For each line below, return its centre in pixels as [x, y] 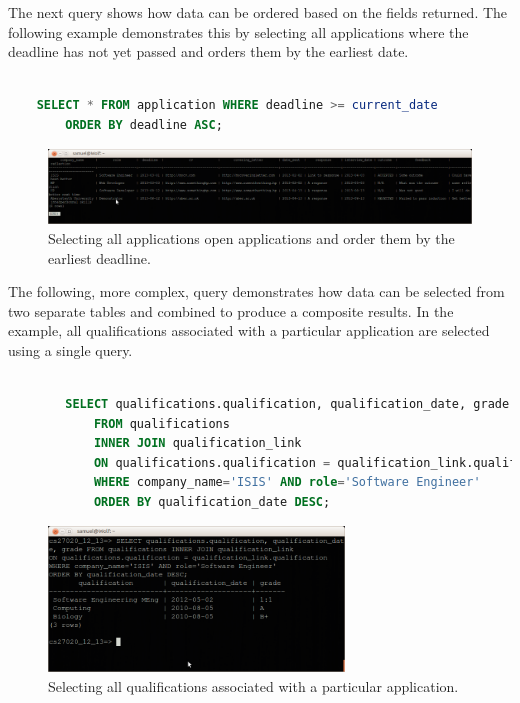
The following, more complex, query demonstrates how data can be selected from [256, 291]
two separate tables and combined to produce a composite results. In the [231, 310]
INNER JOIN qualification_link [197, 443]
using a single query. [70, 349]
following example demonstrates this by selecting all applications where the [238, 31]
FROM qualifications [161, 423]
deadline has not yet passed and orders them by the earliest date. [208, 51]
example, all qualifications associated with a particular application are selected [249, 330]
